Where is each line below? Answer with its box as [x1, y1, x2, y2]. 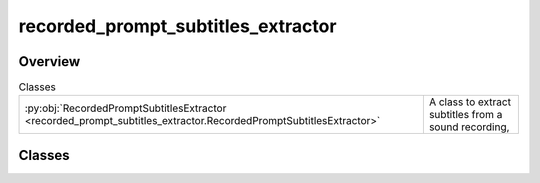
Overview [18, 53, 81, 70]
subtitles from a [428, 108, 503, 122]
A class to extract [428, 95, 512, 109]
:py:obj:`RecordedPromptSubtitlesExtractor [24, 101, 227, 115]
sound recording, [428, 120, 510, 134]
